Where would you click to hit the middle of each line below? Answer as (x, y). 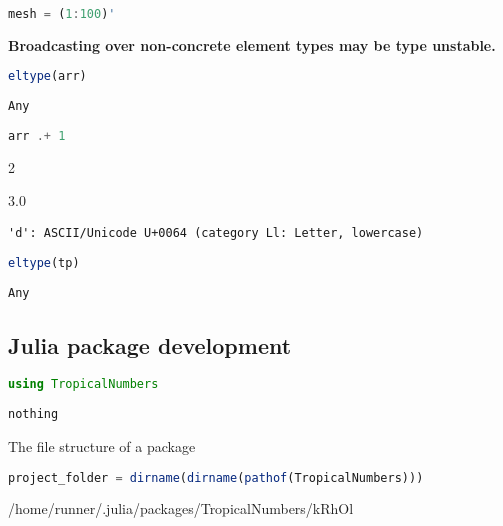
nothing (33, 414)
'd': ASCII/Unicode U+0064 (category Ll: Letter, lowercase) (216, 233)
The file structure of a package (102, 445)
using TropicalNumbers (83, 384)
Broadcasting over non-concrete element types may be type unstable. (252, 44)
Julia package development (150, 344)
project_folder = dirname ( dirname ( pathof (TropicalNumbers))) (216, 477)
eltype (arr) (47, 76)
